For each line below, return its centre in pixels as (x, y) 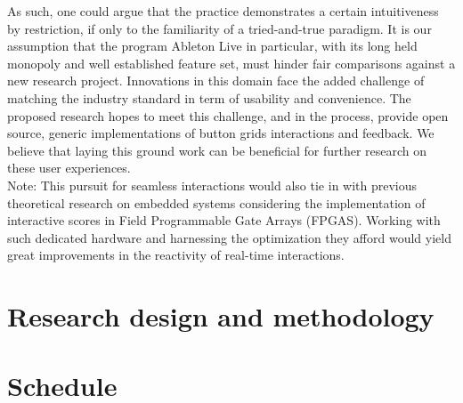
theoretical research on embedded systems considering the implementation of (216, 202)
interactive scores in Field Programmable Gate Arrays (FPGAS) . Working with (224, 220)
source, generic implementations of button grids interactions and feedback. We (221, 133)
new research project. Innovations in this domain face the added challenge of (216, 81)
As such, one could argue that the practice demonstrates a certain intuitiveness (223, 11)
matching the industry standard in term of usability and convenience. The (209, 97)
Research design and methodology (221, 316)
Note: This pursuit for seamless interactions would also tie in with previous (212, 185)
